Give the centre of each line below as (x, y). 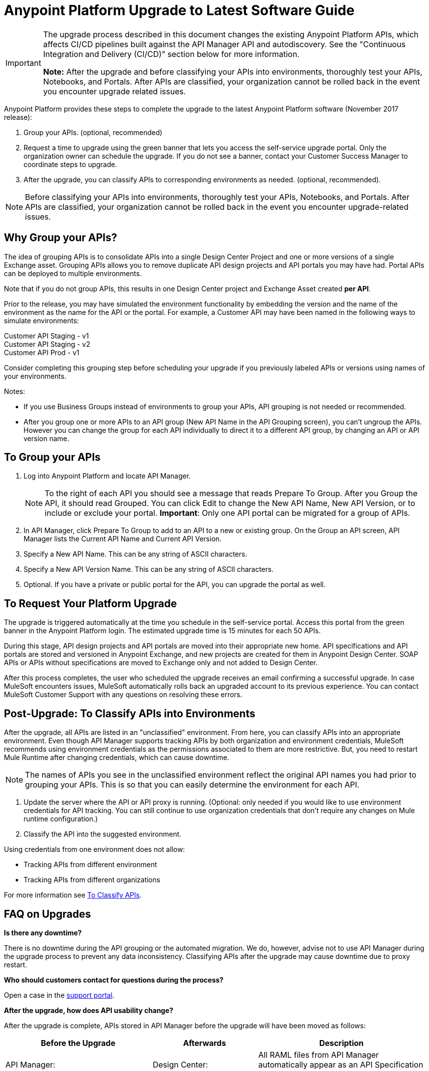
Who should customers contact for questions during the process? (114, 980)
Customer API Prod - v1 (42, 352)
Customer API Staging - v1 (46, 336)
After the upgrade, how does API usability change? (89, 1010)
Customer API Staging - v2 (47, 344)
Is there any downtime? (43, 932)
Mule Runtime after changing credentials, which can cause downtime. (117, 758)
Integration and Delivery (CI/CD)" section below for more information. (171, 54)
